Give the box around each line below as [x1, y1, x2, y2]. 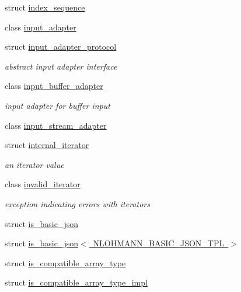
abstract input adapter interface [5, 60, 117, 72]
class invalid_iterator [5, 178, 81, 190]
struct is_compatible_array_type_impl [5, 276, 148, 288]
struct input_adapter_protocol [5, 40, 117, 53]
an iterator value [5, 158, 64, 170]
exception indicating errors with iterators [5, 197, 150, 209]
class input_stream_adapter [5, 119, 107, 131]
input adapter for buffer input [5, 99, 110, 111]
